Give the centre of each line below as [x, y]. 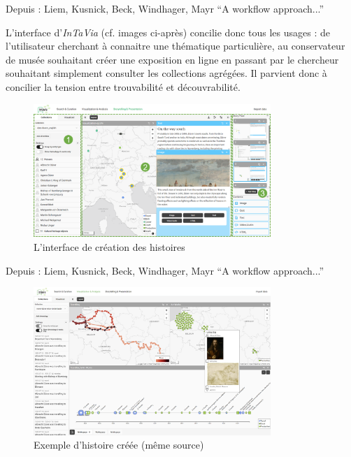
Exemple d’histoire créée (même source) [119, 445]
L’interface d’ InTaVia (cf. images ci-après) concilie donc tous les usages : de [168, 32]
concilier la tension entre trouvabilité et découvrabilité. [123, 86]
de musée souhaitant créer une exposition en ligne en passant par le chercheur [172, 59]
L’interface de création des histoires [109, 246]
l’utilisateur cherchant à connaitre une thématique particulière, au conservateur [175, 46]
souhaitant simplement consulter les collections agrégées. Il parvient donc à [166, 73]
